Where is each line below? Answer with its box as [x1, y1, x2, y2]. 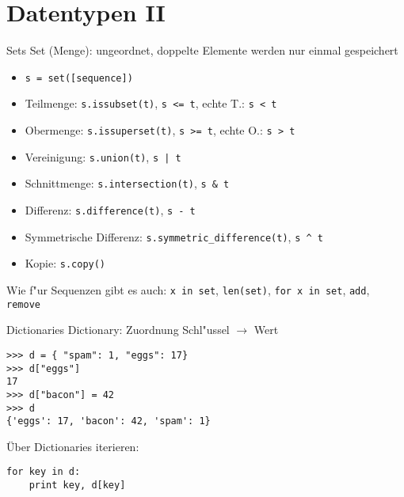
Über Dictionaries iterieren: [6, 438, 139, 454]
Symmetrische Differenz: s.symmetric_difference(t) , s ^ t [25, 228, 323, 245]
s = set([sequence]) [25, 72, 133, 84]
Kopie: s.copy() [25, 255, 106, 271]
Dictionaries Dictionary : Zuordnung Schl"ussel [6, 321, 230, 338]
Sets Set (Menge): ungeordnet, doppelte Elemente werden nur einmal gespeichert [6, 42, 398, 59]
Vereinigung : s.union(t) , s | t [25, 148, 181, 165]
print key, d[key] [29, 480, 126, 491]
